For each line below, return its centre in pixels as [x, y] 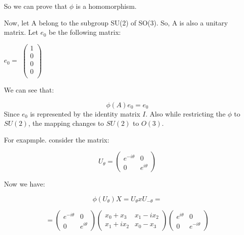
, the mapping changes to [66, 123]
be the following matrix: [85, 32]
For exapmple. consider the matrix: [57, 139]
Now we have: [24, 184]
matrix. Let [21, 32]
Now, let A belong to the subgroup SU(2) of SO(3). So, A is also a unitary [116, 22]
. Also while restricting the [185, 113]
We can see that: [29, 90]
